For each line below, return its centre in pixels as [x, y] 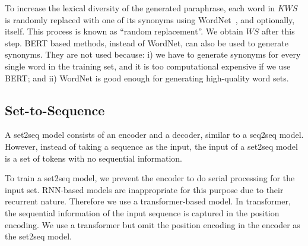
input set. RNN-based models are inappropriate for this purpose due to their [144, 189]
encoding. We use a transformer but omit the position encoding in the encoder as [153, 224]
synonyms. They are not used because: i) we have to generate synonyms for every [153, 54]
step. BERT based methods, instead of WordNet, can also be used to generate [147, 42]
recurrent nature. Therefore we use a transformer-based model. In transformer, [148, 201]
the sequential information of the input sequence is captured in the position [142, 212]
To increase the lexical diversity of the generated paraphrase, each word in [140, 8]
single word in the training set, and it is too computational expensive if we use [148, 66]
